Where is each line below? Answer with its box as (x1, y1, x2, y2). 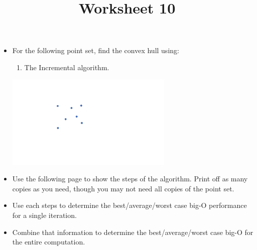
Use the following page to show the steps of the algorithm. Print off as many (12, 173, 248, 184)
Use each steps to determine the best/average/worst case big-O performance (12, 200, 247, 210)
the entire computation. (12, 236, 85, 247)
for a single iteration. (12, 210, 77, 220)
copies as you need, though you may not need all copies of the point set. (12, 183, 234, 193)
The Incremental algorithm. (24, 62, 109, 72)
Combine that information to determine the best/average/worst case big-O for (12, 226, 253, 237)
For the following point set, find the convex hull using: (12, 45, 179, 56)
